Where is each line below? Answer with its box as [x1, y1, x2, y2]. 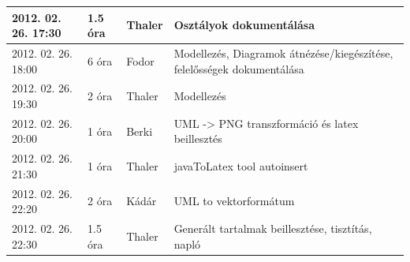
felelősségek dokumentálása [173, 60, 304, 77]
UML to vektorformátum [173, 193, 295, 209]
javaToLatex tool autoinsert [173, 158, 308, 174]
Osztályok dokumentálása [173, 17, 315, 33]
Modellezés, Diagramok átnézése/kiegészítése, [173, 44, 393, 61]
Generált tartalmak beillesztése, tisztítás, [173, 220, 372, 237]
